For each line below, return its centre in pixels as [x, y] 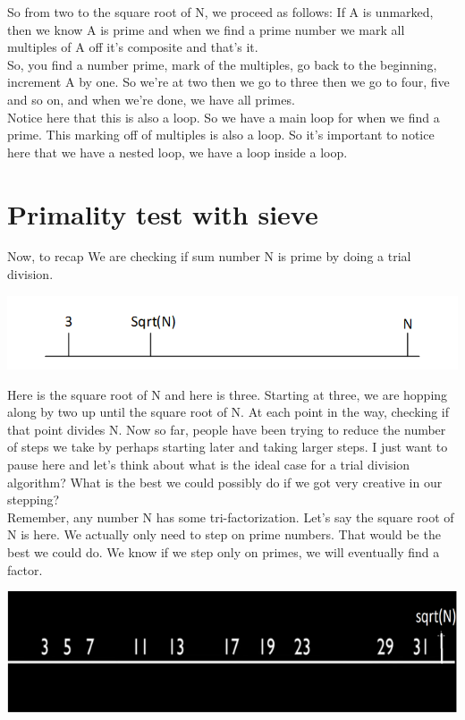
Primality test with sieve [163, 213]
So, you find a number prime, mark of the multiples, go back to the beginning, [222, 64]
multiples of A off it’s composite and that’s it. [133, 47]
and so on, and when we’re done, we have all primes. [151, 99]
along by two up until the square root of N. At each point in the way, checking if [228, 412]
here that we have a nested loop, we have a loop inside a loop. [178, 152]
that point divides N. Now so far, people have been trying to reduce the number [227, 429]
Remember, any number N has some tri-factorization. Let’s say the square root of [231, 517]
